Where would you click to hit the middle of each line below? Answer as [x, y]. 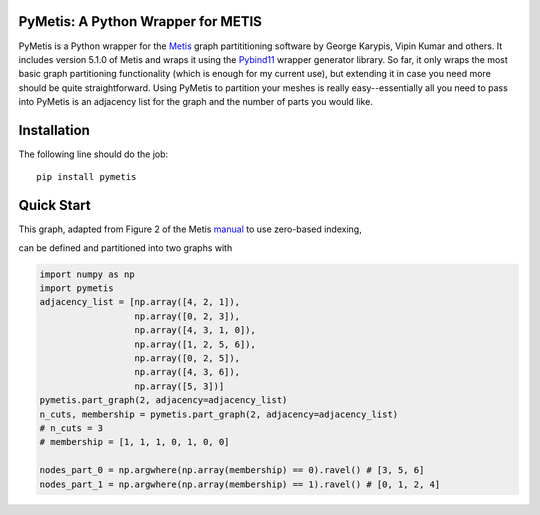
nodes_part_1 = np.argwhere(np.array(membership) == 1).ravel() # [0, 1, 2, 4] [240, 484]
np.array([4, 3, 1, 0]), [195, 330]
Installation [54, 130]
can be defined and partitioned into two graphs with [125, 247]
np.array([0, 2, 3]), [187, 316]
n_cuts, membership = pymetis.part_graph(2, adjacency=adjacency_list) [219, 414]
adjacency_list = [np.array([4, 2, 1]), [139, 302]
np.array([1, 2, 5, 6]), [195, 344]
